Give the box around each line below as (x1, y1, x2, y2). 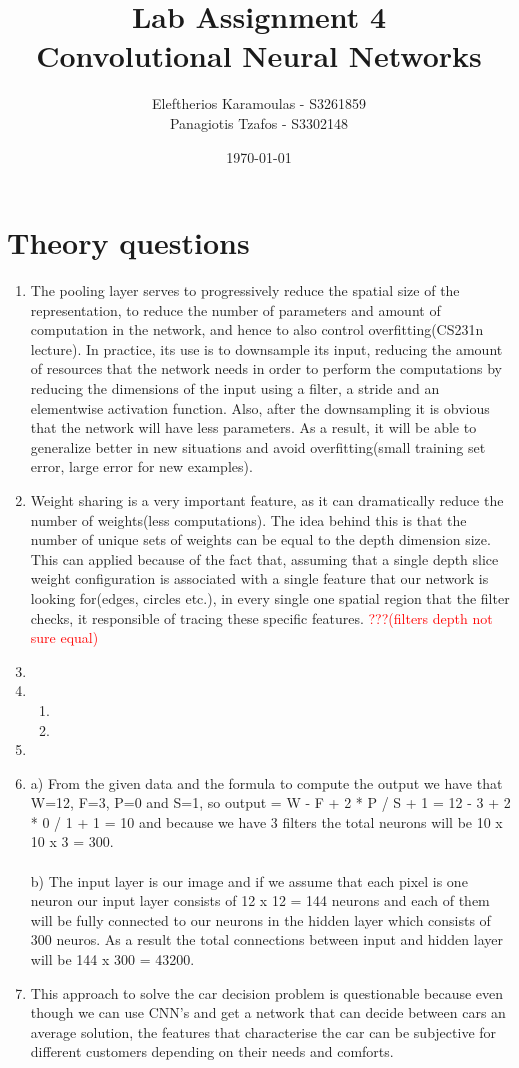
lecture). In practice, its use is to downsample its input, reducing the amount (30, 338, 503, 359)
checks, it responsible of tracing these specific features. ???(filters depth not (30, 607, 493, 628)
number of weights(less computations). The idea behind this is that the (30, 509, 467, 530)
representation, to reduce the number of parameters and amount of (30, 299, 441, 320)
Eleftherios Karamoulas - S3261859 (152, 93, 366, 114)
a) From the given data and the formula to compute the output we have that (30, 772, 503, 793)
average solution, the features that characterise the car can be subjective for (30, 1021, 497, 1042)
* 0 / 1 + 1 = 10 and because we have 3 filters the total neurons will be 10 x (30, 811, 503, 832)
